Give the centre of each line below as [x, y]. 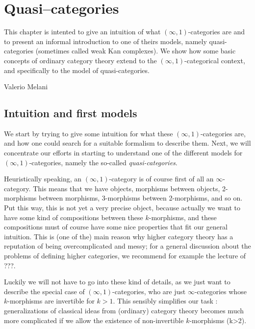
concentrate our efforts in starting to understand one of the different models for [123, 153]
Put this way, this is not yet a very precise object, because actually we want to [122, 208]
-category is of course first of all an [161, 179]
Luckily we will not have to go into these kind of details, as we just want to [117, 282]
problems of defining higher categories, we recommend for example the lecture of [125, 256]
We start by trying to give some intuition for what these [89, 133]
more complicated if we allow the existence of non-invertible [94, 320]
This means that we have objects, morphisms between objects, [127, 188]
